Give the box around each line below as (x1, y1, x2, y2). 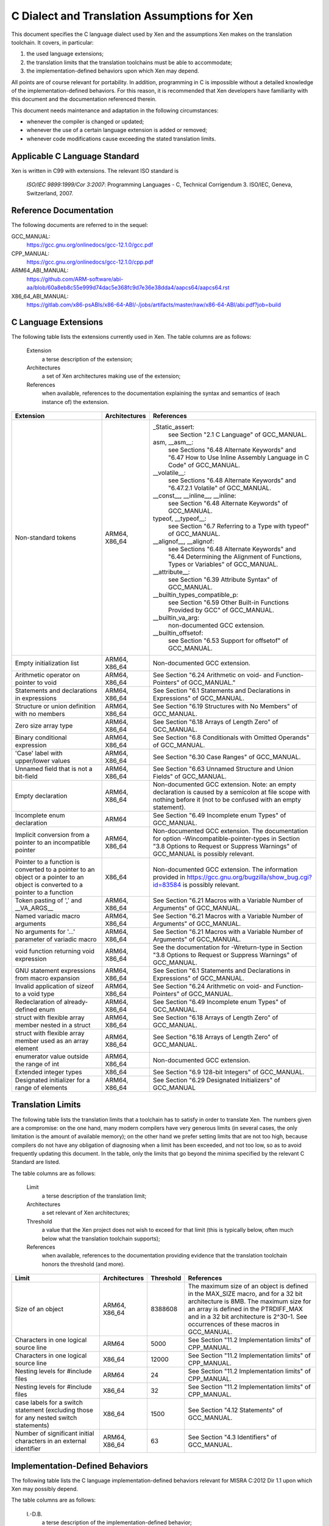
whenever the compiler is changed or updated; (26, 118, 144, 125)
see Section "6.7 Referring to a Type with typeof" (168, 522, 310, 530)
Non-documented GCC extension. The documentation (152, 826, 308, 835)
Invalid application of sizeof (15, 982, 94, 990)
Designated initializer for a (15, 1076, 90, 1084)
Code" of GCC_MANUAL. (168, 461, 241, 469)
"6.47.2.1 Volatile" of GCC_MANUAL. (168, 483, 272, 492)
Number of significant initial (15, 1429, 94, 1437)
